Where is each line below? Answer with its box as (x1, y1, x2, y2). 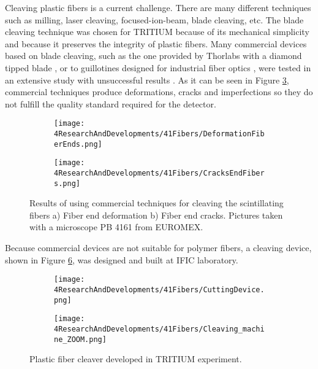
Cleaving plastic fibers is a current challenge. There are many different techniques (5, 1, 311, 14)
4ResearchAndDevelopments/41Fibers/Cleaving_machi (54, 324, 265, 333)
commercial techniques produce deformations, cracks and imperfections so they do (5, 85, 313, 98)
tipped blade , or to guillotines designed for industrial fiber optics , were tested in (5, 61, 311, 74)
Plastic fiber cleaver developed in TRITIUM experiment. (29, 352, 242, 365)
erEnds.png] (54, 139, 102, 149)
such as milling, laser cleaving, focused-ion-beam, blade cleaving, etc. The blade (5, 13, 304, 26)
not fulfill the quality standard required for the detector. (5, 97, 216, 110)
